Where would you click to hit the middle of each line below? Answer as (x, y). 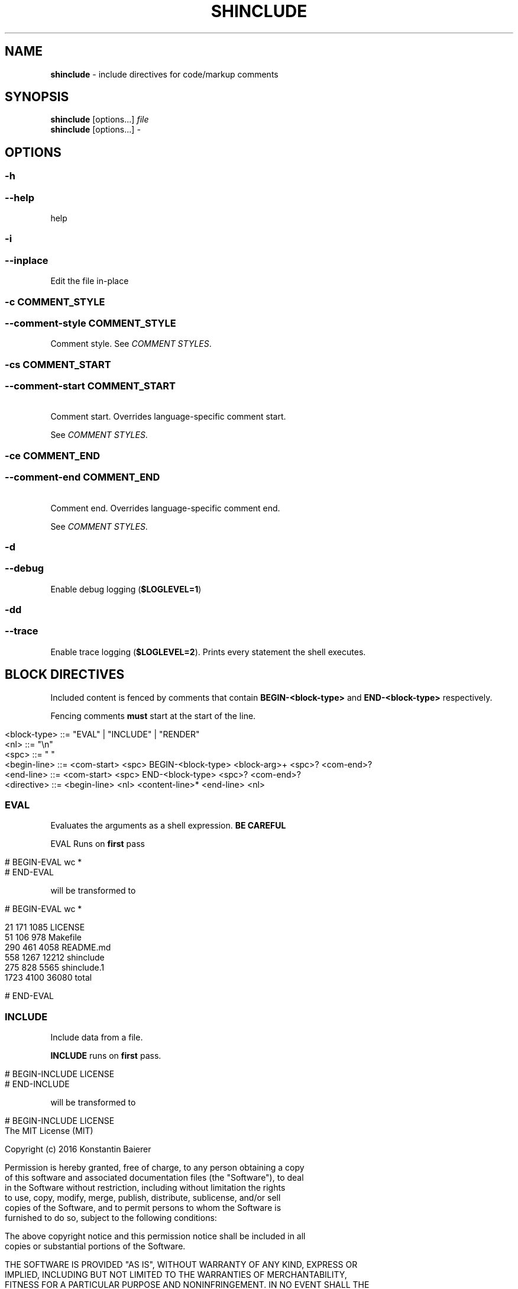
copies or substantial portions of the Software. (95, 1246)
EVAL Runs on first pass (98, 844)
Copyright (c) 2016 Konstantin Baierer (78, 1149)
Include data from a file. (97, 1037)
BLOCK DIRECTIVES (65, 675)
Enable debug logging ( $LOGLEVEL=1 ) (126, 589)
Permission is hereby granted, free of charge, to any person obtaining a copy (155, 1168)
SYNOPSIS (37, 97)
